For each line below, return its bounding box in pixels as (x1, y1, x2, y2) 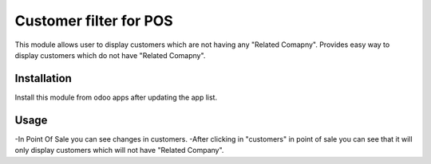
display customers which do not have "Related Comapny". (14, 50, 206, 60)
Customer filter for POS (14, 12, 173, 29)
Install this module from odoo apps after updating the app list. (14, 92, 218, 102)
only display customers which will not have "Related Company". (14, 146, 224, 155)
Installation (14, 72, 72, 85)
